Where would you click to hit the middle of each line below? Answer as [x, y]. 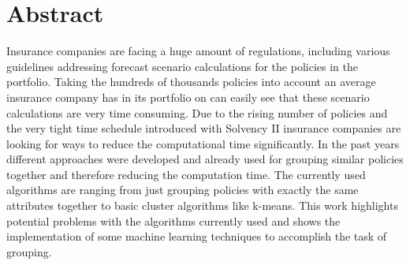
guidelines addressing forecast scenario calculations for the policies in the [182, 66]
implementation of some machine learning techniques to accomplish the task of [197, 236]
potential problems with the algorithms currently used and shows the [173, 220]
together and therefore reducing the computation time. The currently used [186, 174]
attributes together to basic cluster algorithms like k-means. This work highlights [202, 205]
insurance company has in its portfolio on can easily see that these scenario [188, 97]
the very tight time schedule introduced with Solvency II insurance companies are [204, 128]
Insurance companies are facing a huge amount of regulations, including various [198, 51]
